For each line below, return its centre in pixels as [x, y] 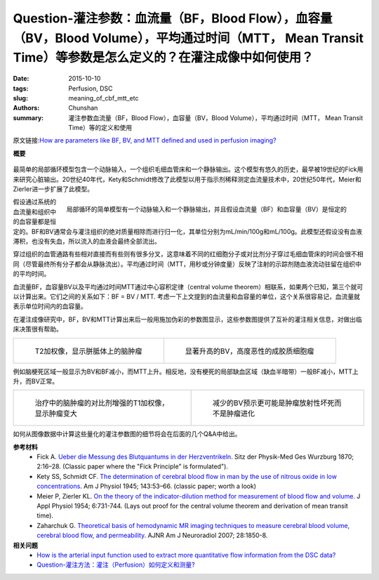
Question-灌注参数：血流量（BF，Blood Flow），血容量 [173, 18]
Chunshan [83, 108]
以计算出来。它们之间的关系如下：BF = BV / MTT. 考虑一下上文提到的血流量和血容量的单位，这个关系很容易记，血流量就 [187, 296]
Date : [21, 79]
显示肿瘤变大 [56, 414]
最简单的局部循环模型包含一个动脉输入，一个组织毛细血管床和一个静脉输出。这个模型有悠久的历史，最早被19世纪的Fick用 [188, 169]
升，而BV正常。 [36, 381]
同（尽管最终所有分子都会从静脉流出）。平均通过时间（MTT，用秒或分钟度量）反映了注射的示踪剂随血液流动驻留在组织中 [187, 264]
